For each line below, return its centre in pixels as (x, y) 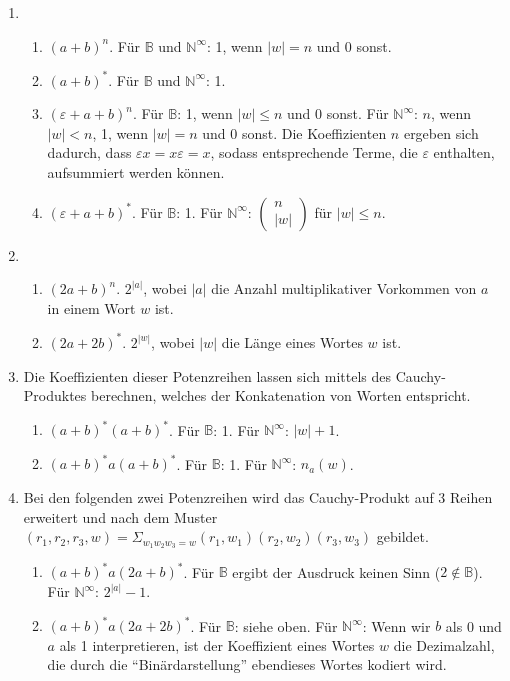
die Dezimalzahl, (444, 644)
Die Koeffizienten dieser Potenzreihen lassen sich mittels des (207, 375)
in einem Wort (91, 307)
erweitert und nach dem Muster (120, 516)
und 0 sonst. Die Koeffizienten (294, 132)
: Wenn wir (396, 625)
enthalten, (464, 152)
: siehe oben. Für (286, 625)
